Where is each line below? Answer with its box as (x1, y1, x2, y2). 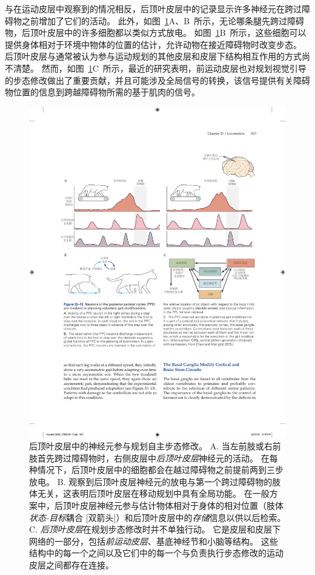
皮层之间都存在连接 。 (29, 559, 114, 571)
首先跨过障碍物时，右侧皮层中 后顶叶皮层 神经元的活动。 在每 (37, 451, 278, 464)
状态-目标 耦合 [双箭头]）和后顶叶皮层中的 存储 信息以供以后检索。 (29, 511, 286, 523)
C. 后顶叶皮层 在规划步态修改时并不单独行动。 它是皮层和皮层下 (29, 523, 281, 536)
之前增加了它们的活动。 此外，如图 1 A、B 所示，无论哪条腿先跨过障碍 (21, 14, 305, 27)
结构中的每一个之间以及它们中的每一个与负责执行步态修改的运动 (29, 546, 283, 559)
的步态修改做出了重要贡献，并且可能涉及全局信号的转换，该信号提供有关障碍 (5, 73, 310, 86)
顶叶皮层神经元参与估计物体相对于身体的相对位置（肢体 (62, 499, 283, 512)
